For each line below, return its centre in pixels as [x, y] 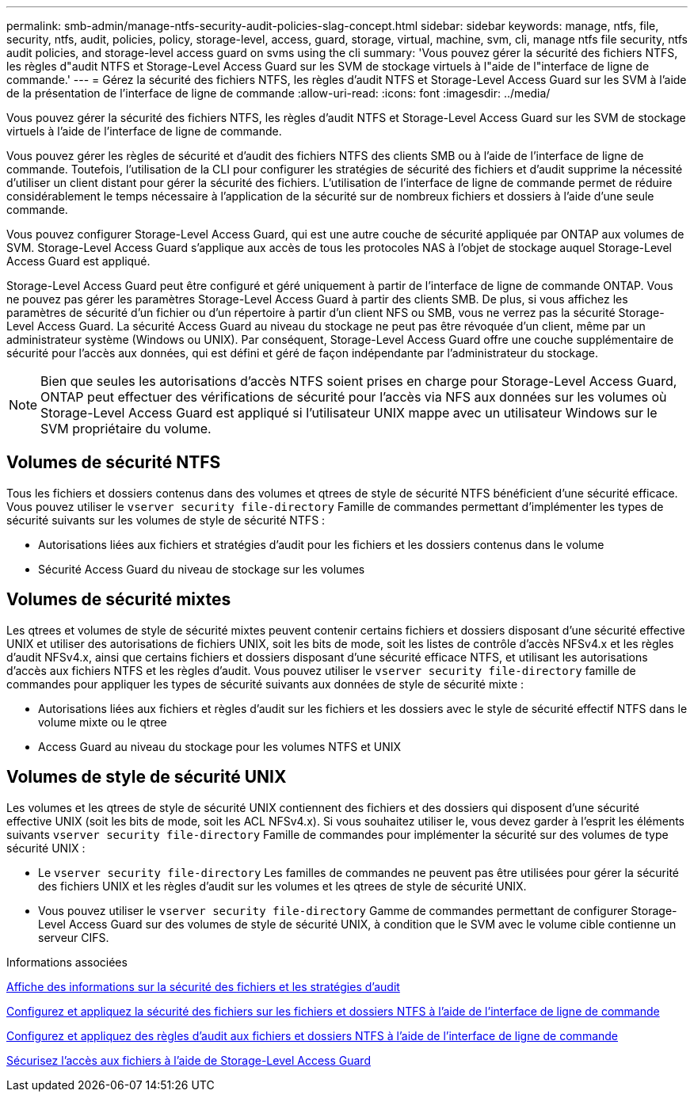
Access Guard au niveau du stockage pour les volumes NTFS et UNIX [220, 746]
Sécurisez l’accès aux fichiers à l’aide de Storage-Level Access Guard [189, 1060]
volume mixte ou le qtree [103, 722]
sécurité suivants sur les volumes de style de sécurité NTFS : [166, 520]
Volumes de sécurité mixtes [119, 600]
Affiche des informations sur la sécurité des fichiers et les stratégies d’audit [203, 986]
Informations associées [67, 962]
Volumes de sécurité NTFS [114, 463]
